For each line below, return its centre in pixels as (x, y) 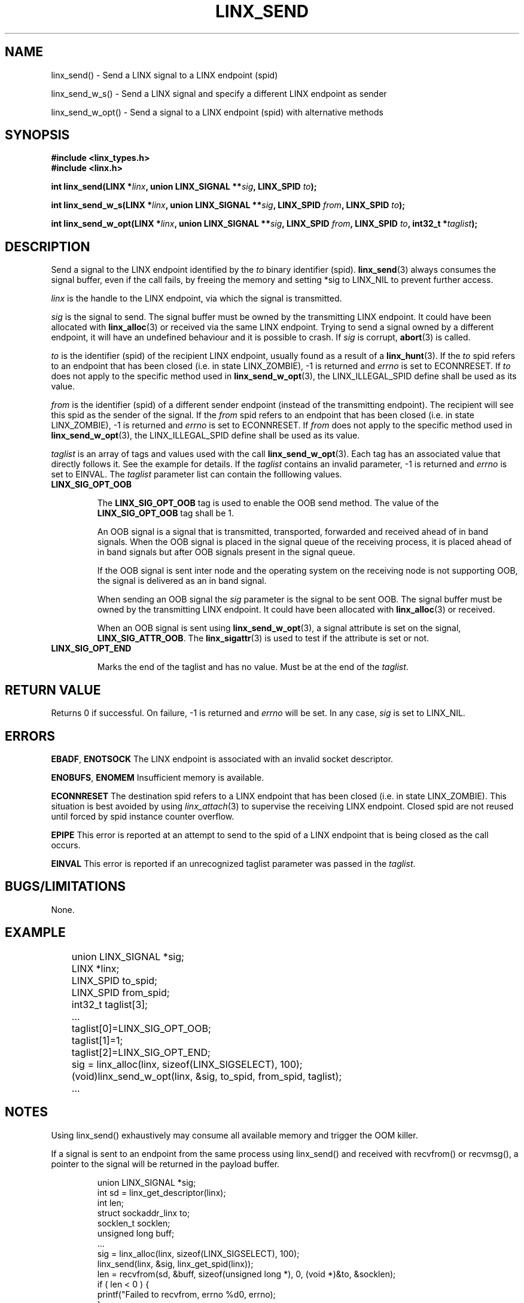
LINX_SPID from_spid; (121, 992)
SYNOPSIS (37, 135)
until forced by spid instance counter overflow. (143, 816)
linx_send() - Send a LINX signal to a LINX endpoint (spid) (164, 75)
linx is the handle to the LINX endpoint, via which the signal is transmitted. (196, 299)
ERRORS (30, 736)
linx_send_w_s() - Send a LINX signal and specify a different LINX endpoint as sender (219, 93)
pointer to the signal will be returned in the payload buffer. (165, 1164)
